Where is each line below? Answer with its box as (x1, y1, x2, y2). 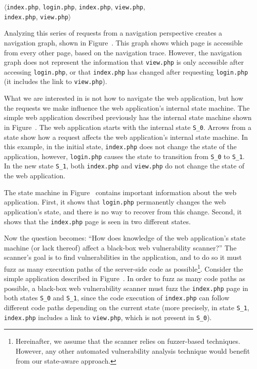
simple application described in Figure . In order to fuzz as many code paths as (4, 273, 246, 284)
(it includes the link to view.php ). (4, 76, 107, 86)
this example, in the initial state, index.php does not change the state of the (4, 141, 237, 152)
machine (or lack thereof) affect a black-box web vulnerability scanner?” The (4, 242, 237, 252)
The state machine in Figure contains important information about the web (4, 187, 237, 197)
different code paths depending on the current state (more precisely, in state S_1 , (4, 302, 250, 313)
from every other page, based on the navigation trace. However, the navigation (4, 47, 242, 57)
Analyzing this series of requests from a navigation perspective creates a (4, 28, 222, 38)
